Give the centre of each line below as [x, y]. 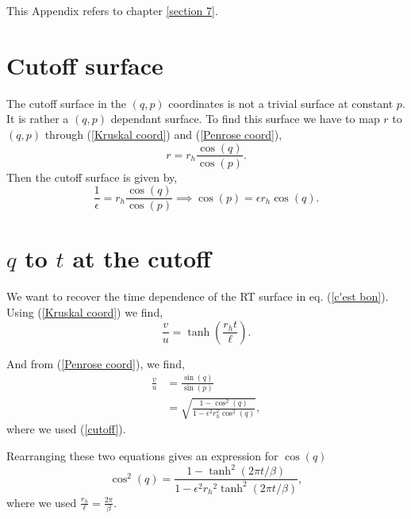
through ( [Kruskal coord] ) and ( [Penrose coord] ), [163, 134]
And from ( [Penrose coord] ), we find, [96, 363]
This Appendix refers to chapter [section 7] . [112, 10]
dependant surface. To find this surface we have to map [245, 119]
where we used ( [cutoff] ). [66, 429]
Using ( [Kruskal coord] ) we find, [85, 311]
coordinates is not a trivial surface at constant [281, 103]
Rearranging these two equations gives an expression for [142, 456]
